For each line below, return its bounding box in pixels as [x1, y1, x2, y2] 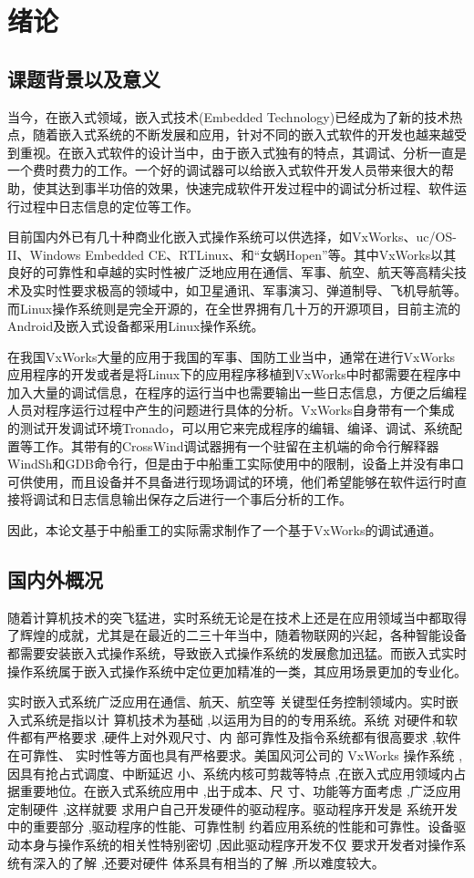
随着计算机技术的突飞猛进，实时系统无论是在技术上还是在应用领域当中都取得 [7, 607, 467, 626]
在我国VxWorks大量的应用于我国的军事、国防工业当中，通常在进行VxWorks [7, 346, 456, 366]
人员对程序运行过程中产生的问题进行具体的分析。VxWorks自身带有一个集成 [7, 400, 455, 419]
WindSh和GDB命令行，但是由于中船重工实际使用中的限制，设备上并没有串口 [7, 454, 465, 473]
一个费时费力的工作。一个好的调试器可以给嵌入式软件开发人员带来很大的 [7, 160, 441, 180]
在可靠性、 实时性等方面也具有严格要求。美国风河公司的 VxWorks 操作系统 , [7, 746, 463, 764]
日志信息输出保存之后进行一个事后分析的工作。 [70, 490, 352, 509]
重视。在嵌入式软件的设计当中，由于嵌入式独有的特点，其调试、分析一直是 [19, 142, 467, 161]
